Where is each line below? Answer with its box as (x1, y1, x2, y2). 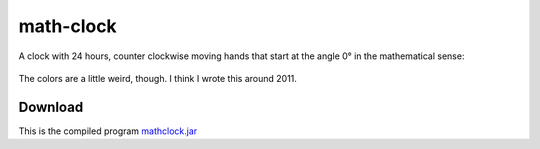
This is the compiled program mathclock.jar (18, 125, 198, 137)
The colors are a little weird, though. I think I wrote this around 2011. (18, 72, 297, 84)
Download (18, 98, 84, 115)
